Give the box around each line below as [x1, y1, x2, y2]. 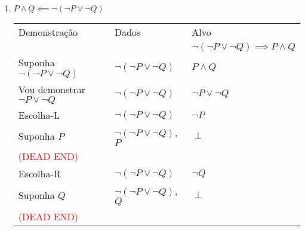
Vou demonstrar [18, 82, 85, 96]
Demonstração [18, 25, 78, 39]
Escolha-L [18, 108, 60, 122]
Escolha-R [18, 167, 61, 180]
